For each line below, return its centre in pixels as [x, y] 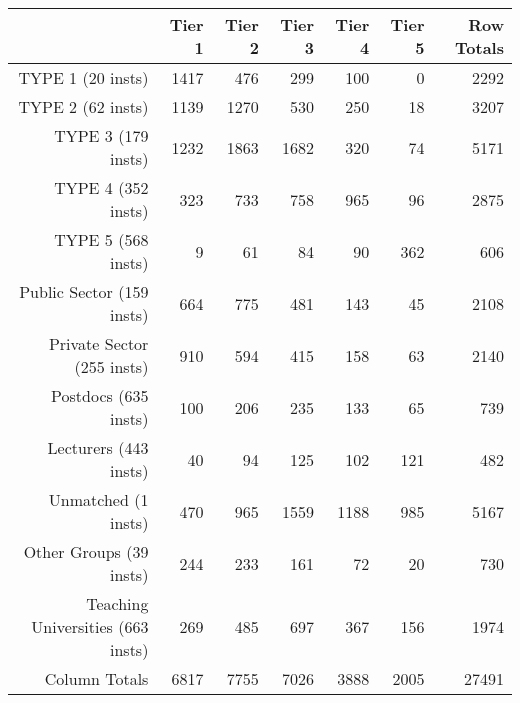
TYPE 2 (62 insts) [83, 106]
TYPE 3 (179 [101, 135]
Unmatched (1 [98, 499]
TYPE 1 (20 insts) [83, 77]
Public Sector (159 [84, 291]
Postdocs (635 [100, 395]
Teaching [117, 603]
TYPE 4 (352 [101, 187]
